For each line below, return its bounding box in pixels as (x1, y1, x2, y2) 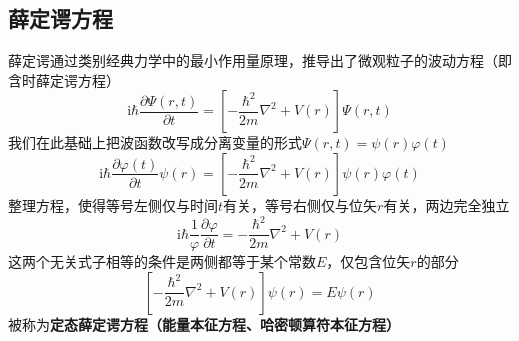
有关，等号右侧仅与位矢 (223, 194, 378, 215)
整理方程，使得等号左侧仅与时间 (8, 194, 218, 215)
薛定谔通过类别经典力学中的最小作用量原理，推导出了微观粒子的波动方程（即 (8, 50, 512, 71)
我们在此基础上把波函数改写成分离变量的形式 (8, 132, 302, 153)
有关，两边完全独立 (383, 194, 510, 215)
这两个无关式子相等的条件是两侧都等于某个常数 (8, 251, 316, 272)
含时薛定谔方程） (8, 69, 120, 90)
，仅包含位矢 (326, 251, 411, 272)
